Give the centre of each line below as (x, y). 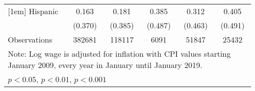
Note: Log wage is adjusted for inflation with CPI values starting (119, 54)
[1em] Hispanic (33, 11)
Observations (30, 39)
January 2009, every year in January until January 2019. (105, 65)
